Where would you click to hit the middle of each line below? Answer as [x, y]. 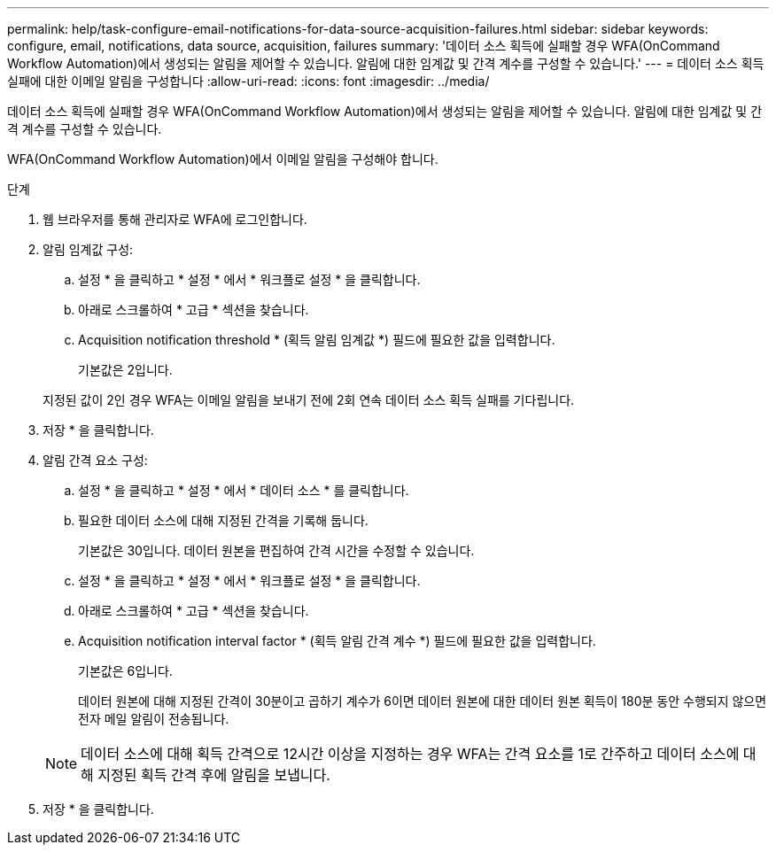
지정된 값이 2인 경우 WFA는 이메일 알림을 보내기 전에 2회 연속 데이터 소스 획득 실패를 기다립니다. [309, 400]
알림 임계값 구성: [88, 249]
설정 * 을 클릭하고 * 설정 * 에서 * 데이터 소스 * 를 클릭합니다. [244, 490]
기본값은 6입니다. [125, 671]
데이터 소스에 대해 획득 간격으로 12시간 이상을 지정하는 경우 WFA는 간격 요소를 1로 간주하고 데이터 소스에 [410, 754]
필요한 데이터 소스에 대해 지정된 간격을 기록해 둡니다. [223, 520]
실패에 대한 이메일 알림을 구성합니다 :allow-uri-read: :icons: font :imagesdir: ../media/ [248, 81]
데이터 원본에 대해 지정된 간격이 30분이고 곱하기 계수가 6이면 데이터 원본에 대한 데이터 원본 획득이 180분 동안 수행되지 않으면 [423, 701]
